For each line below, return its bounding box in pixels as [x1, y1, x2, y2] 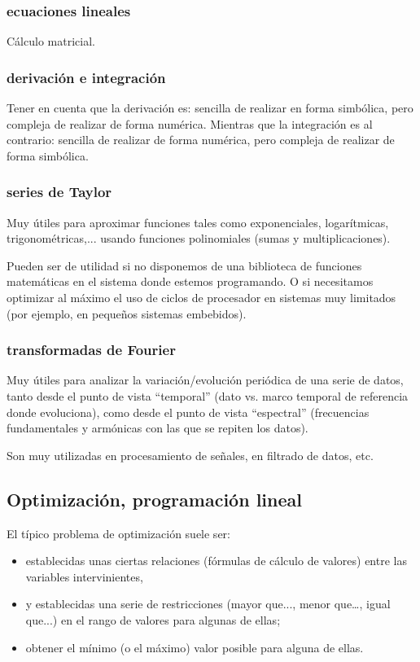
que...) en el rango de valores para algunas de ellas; [25, 611, 281, 628]
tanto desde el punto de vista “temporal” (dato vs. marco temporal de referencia [7, 388, 409, 404]
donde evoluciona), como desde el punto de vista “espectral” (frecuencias [7, 403, 370, 420]
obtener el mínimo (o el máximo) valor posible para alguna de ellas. [25, 638, 364, 655]
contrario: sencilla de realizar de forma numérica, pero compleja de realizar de [7, 131, 395, 148]
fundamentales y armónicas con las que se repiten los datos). [7, 419, 308, 436]
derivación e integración [7, 67, 166, 87]
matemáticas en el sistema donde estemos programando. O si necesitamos [7, 273, 374, 290]
